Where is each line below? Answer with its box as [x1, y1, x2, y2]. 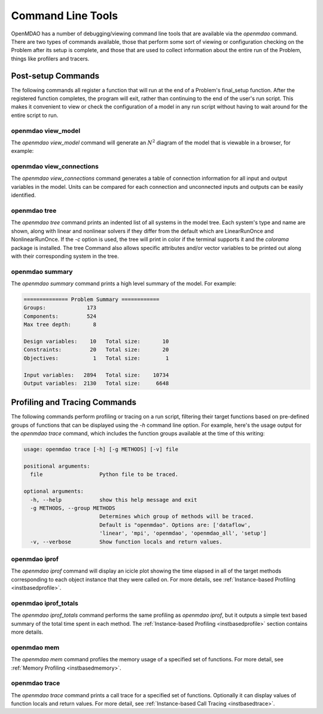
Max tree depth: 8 [23, 321, 97, 328]
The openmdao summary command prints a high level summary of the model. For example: [11, 280, 236, 287]
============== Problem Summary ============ [23, 296, 160, 303]
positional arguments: [23, 463, 90, 470]
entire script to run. [11, 112, 59, 119]
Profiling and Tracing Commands [11, 397, 137, 408]
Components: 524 [23, 312, 97, 320]
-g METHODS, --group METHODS [30, 504, 116, 511]
